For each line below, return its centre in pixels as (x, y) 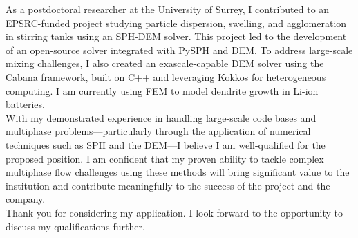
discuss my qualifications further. (75, 226)
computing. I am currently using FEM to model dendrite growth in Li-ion (162, 90)
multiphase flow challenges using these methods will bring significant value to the (178, 172)
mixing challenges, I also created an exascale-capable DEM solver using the (165, 63)
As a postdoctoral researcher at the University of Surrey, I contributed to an (168, 9)
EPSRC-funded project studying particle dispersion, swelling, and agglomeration (176, 22)
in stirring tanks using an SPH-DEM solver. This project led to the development (176, 36)
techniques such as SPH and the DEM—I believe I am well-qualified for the (166, 144)
